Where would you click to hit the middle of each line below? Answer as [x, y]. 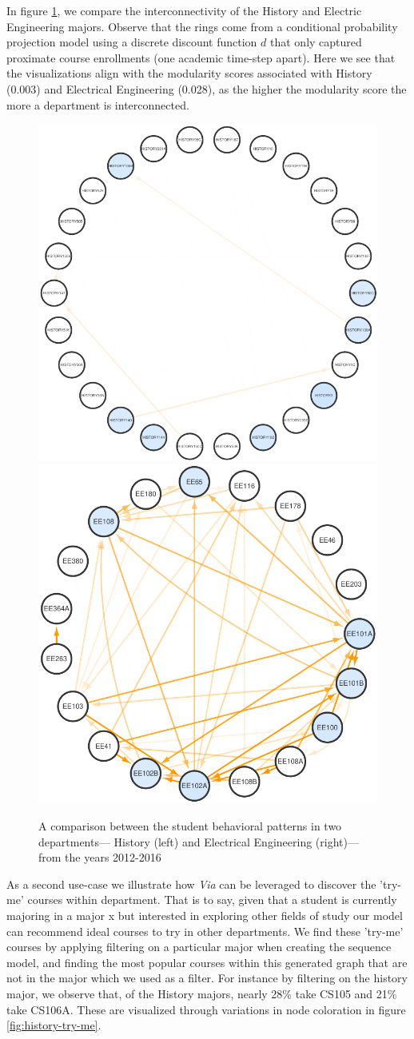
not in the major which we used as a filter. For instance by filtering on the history [207, 978]
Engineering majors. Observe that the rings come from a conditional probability [202, 26]
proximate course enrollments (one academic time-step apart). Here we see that [201, 57]
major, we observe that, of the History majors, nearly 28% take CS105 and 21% [202, 994]
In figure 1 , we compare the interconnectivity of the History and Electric [184, 10]
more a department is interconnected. [98, 104]
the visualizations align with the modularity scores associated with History [189, 73]
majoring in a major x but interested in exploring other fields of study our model [205, 916]
